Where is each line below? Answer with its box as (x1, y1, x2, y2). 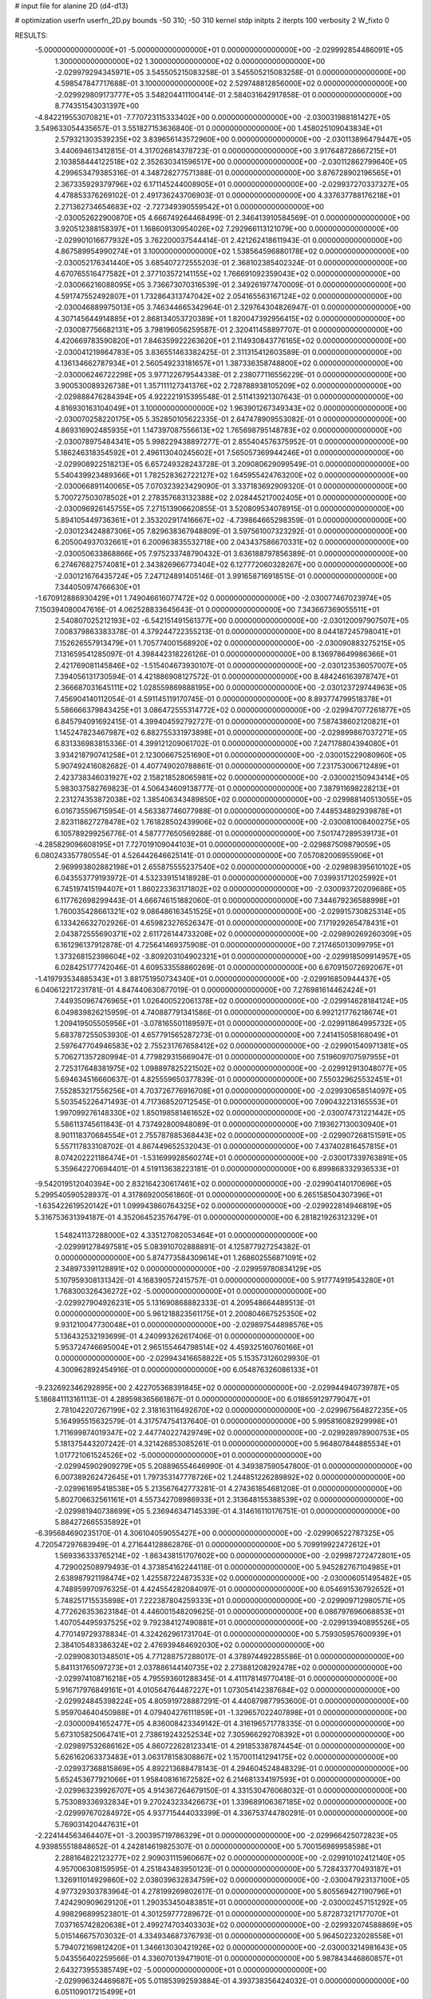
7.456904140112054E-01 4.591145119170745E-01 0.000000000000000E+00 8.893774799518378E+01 (54, 694, 392, 704)
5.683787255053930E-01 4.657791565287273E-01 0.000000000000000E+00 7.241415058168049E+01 (54, 1030, 398, 1039)
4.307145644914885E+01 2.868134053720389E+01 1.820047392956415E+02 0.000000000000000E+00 (54, 313, 405, 323)
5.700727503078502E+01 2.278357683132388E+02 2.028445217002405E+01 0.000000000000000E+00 (54, 493, 407, 502)
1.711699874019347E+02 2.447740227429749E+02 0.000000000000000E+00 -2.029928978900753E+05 (54, 1427, 409, 1437)
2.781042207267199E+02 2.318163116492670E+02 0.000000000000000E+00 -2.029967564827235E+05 (54, 1406, 408, 1415)
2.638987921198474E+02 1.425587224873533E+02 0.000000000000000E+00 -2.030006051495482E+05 (54, 1573, 412, 1582)
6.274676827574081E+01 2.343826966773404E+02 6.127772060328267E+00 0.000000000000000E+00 (54, 560, 408, 569)
